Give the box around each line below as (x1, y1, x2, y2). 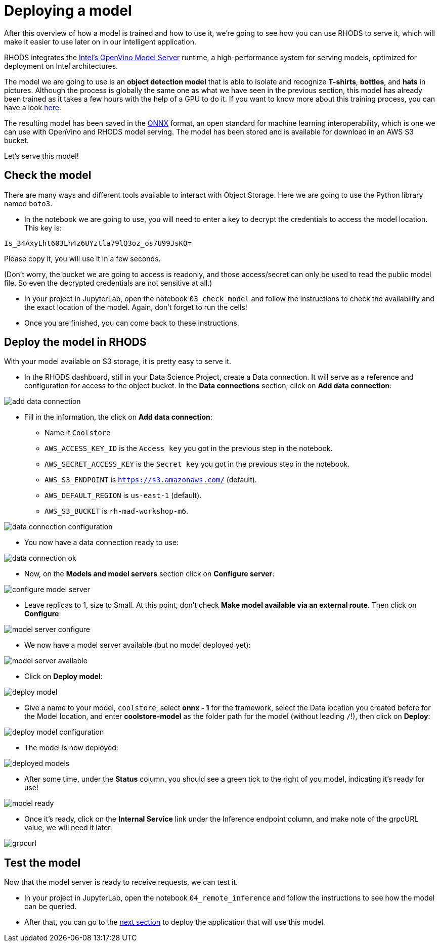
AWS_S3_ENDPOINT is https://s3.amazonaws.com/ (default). (45, 475, 257, 484)
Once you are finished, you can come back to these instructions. (24, 318, 239, 327)
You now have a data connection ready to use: (24, 538, 179, 547)
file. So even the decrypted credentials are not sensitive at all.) (4, 278, 212, 287)
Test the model (4, 856, 81, 869)
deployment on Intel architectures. (4, 61, 118, 70)
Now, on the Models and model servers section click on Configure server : (24, 569, 275, 578)
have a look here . (4, 103, 61, 112)
